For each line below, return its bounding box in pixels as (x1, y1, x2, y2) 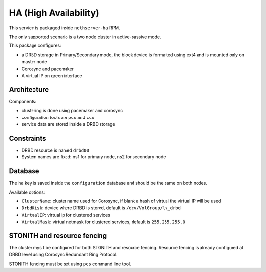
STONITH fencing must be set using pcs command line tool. (9, 261, 131, 267)
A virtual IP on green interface (21, 72, 82, 78)
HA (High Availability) (9, 7, 100, 18)
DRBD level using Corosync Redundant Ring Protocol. (9, 252, 118, 258)
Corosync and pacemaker (21, 66, 74, 72)
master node (21, 59, 47, 65)
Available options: (9, 189, 45, 195)
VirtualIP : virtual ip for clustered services (21, 212, 111, 218)
